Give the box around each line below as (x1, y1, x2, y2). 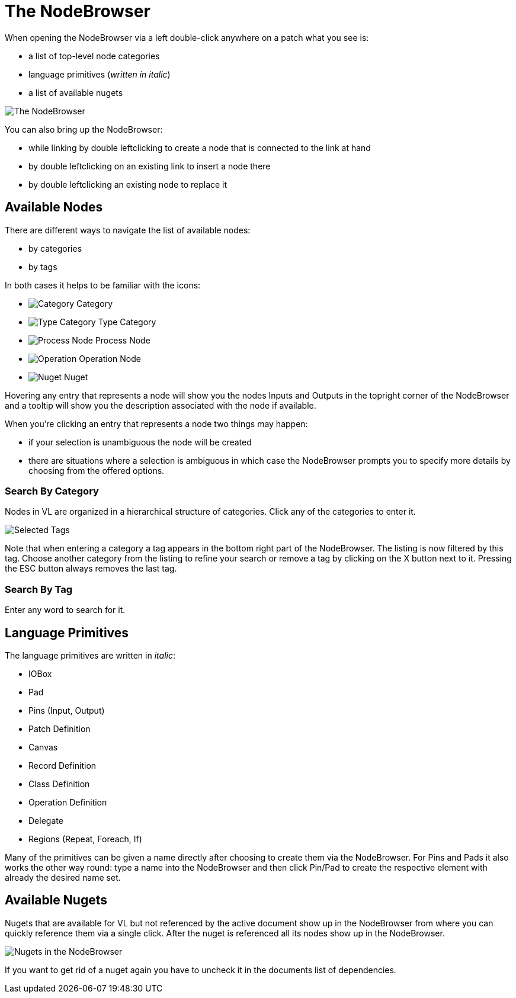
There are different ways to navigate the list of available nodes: (5, 224, 251, 235)
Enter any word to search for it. (5, 605, 126, 615)
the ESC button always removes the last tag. (5, 563, 177, 574)
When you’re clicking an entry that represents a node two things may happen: (5, 418, 308, 429)
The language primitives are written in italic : (5, 650, 175, 660)
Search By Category (5, 484, 99, 497)
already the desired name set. (5, 872, 121, 883)
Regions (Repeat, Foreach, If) (28, 833, 142, 844)
